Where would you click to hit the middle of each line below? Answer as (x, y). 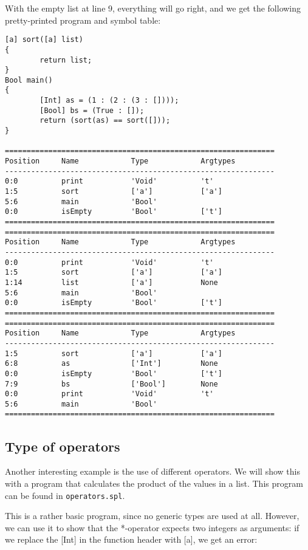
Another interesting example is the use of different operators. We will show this (152, 471)
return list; (66, 60)
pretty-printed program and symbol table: (83, 20)
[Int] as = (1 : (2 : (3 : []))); (109, 101)
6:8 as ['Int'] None (111, 364)
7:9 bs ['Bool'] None (111, 384)
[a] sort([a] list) (44, 40)
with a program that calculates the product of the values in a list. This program (154, 483)
